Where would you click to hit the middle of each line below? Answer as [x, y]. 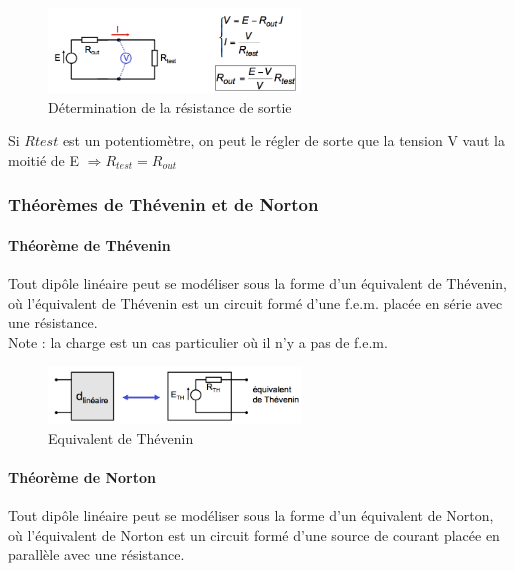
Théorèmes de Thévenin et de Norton [163, 204]
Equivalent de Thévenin [121, 437]
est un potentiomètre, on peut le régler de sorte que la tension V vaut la [284, 140]
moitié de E [43, 159]
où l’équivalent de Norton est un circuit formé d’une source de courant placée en [254, 534]
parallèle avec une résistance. [96, 554]
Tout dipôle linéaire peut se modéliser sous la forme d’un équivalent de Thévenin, [257, 283]
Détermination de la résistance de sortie [170, 106]
